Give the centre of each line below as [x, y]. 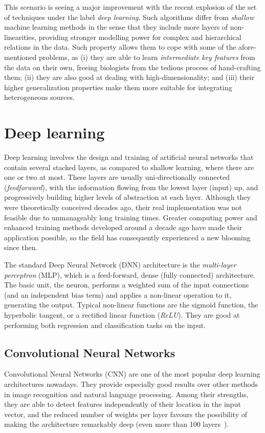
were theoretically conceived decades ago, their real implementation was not [123, 207]
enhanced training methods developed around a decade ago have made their [123, 227]
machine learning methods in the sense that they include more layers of [116, 27]
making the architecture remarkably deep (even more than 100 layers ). [117, 424]
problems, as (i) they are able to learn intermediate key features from [147, 57]
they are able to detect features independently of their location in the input [123, 404]
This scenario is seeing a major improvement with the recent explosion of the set [130, 7]
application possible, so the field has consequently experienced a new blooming [127, 237]
